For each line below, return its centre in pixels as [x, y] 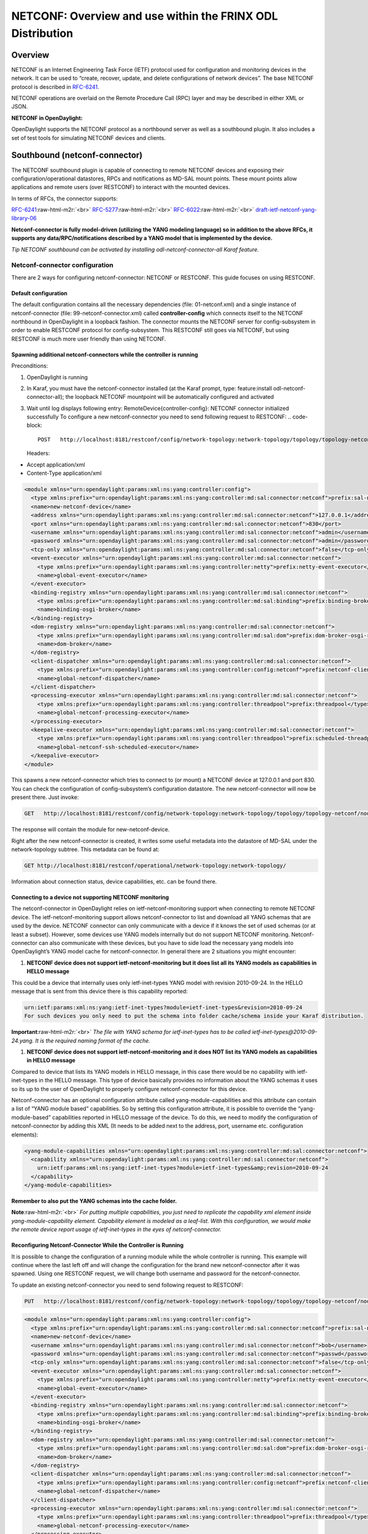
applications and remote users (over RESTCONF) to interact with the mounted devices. [121, 187]
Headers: [38, 453]
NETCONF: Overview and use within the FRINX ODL [145, 16]
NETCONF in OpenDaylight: [47, 118]
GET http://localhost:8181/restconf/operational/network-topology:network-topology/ [155, 865]
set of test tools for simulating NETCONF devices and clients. [88, 137]
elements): [25, 1135]
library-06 [24, 218]
